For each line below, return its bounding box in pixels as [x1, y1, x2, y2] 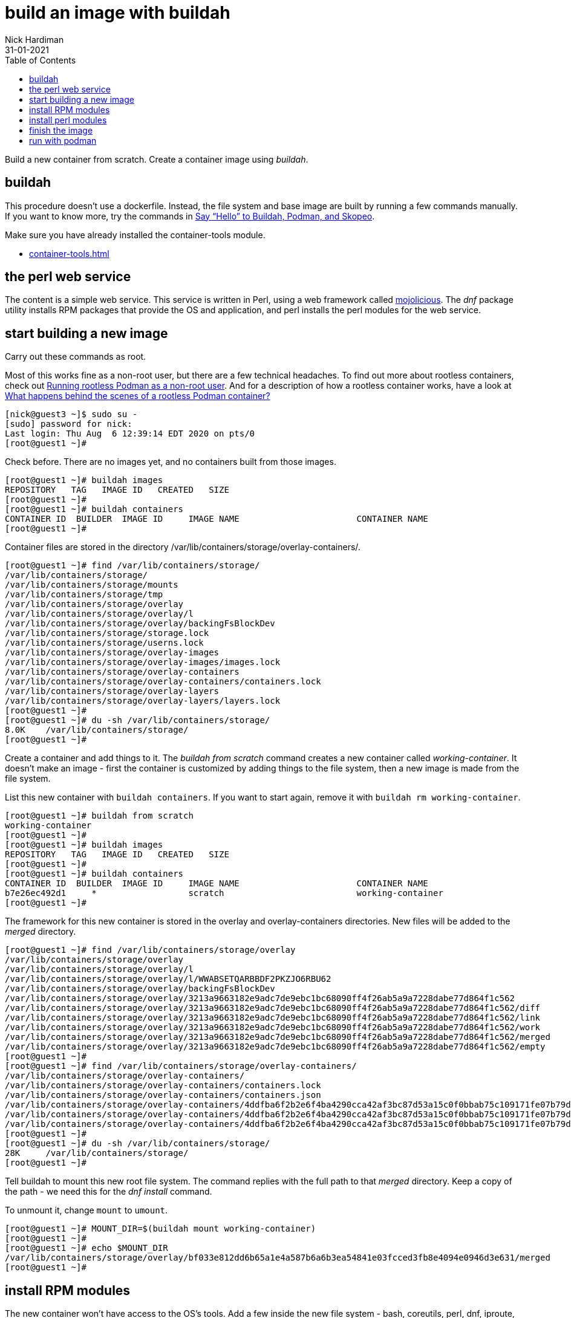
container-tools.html [29, 248, 109, 259]
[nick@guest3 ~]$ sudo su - [5, 409, 138, 420]
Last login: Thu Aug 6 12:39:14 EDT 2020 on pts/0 [5, 429, 255, 439]
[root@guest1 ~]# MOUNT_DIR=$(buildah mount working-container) [5, 1224, 316, 1234]
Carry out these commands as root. [5, 351, 146, 362]
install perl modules [29, 114, 107, 125]
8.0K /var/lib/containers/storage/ [5, 725, 189, 735]
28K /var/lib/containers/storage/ [5, 1148, 189, 1158]
